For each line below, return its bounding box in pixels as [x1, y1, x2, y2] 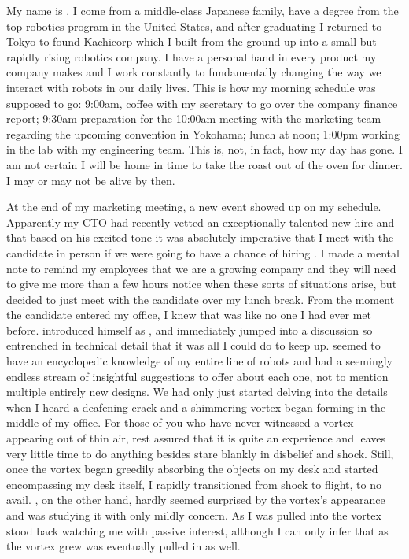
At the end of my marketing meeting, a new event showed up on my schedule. [6, 198, 381, 215]
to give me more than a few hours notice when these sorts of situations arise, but [6, 276, 397, 292]
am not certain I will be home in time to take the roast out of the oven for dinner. [6, 156, 403, 172]
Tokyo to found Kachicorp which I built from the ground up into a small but [6, 33, 377, 50]
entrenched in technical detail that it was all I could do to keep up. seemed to [6, 337, 381, 354]
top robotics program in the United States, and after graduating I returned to [6, 17, 382, 34]
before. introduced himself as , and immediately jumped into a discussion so [6, 321, 373, 338]
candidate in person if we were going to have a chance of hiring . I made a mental [6, 244, 400, 261]
